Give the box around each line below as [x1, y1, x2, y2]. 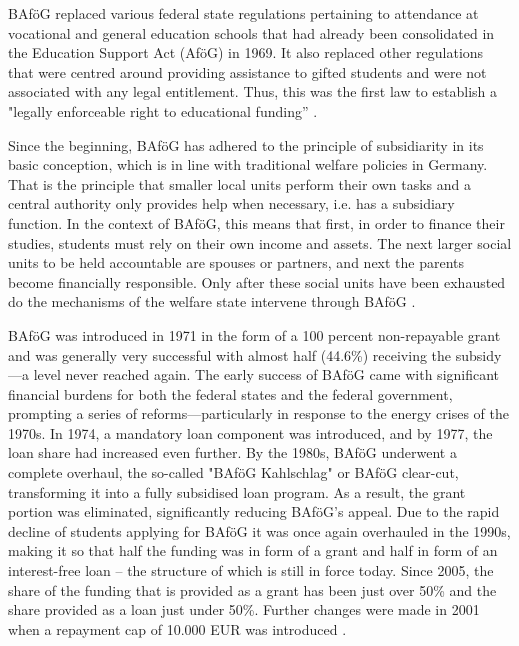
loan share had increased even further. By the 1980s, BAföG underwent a [8, 442, 457, 463]
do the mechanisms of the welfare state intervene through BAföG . [8, 291, 416, 312]
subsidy [455, 344, 502, 365]
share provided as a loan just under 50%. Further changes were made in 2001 [8, 599, 480, 620]
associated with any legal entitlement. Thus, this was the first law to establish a [8, 81, 498, 102]
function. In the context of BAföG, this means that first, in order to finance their [8, 212, 505, 233]
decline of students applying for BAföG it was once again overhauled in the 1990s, [8, 520, 511, 541]
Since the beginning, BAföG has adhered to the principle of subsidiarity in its [8, 134, 484, 155]
